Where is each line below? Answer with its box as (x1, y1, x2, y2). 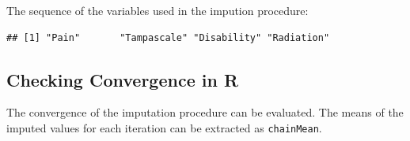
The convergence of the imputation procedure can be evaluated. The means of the (6, 104, 404, 121)
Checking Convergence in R (6, 67, 239, 91)
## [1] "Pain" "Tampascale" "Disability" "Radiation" (6, 32, 330, 43)
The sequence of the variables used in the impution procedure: (6, 2, 309, 18)
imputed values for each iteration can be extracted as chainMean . (6, 119, 322, 135)
